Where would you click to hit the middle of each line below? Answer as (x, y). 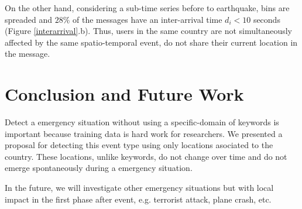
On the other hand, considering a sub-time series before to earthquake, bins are (147, 8)
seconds (267, 19)
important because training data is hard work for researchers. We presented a (144, 133)
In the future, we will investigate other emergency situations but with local (139, 188)
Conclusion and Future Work (124, 94)
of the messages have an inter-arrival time (147, 19)
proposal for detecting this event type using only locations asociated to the (139, 145)
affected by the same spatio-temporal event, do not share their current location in (151, 42)
